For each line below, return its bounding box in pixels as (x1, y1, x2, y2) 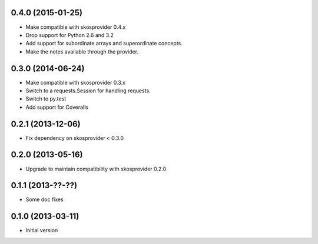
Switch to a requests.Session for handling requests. (25, 87, 151, 94)
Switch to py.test (25, 95, 67, 102)
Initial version (25, 227, 58, 234)
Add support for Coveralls (25, 103, 88, 111)
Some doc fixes (25, 196, 64, 203)
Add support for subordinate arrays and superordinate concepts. (25, 40, 183, 47)
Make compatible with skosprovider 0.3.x (25, 79, 126, 86)
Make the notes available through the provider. (25, 48, 139, 55)
